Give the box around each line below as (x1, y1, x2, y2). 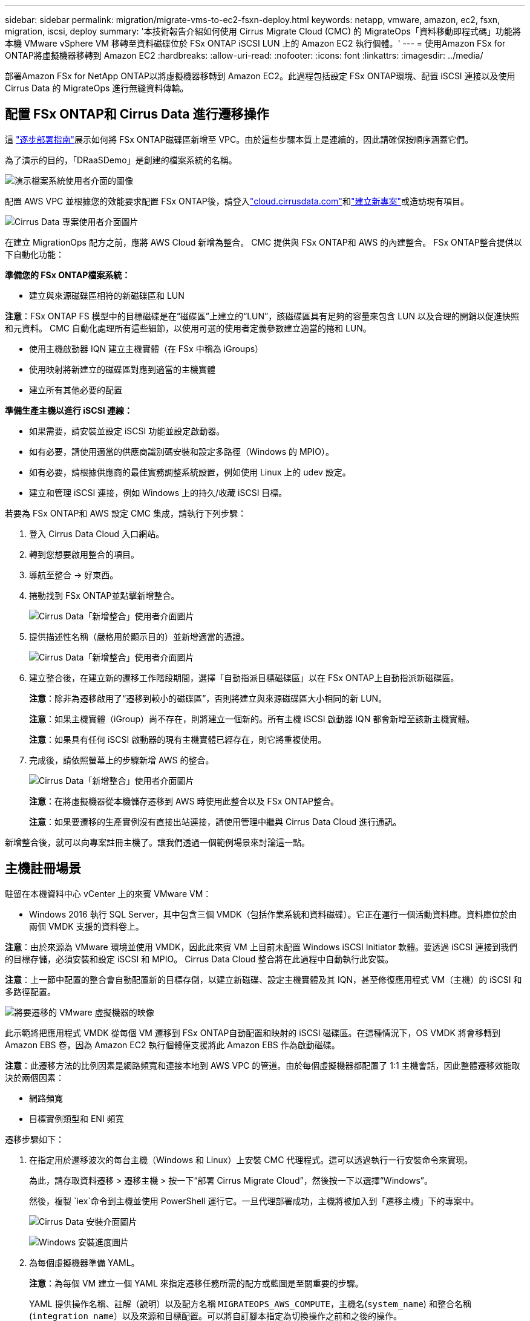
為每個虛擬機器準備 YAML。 (29, 1257, 140, 1268)
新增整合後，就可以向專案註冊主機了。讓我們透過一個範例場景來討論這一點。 (5, 837, 310, 847)
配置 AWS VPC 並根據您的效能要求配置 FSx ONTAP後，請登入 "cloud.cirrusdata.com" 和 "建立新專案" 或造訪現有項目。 (5, 195, 469, 206)
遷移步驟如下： (5, 1133, 64, 1144)
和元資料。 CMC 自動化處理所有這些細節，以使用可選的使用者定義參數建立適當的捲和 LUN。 (5, 322, 371, 333)
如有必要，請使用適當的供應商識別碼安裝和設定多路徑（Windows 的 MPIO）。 (29, 446, 334, 457)
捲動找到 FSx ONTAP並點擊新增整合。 (29, 590, 180, 601)
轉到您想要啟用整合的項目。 (29, 549, 139, 559)
